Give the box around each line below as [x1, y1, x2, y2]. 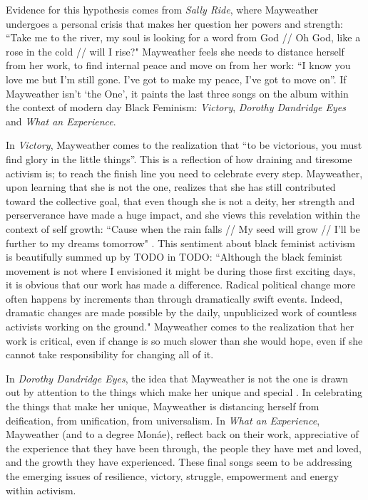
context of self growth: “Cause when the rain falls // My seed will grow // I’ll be [6, 221, 360, 236]
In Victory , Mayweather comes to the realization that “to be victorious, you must [6, 137, 362, 152]
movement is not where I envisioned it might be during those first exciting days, [6, 263, 356, 278]
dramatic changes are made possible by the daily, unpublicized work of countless [6, 305, 357, 320]
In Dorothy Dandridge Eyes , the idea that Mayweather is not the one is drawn [6, 370, 349, 385]
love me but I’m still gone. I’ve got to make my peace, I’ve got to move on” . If [6, 71, 347, 86]
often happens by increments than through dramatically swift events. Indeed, [6, 291, 343, 306]
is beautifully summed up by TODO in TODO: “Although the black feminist [6, 249, 342, 264]
